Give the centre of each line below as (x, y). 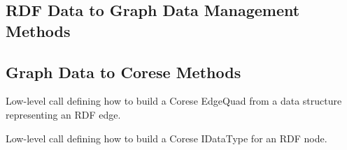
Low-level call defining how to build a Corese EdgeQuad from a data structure (174, 101)
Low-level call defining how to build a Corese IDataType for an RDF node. (167, 138)
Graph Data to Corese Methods (123, 72)
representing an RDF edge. (63, 114)
